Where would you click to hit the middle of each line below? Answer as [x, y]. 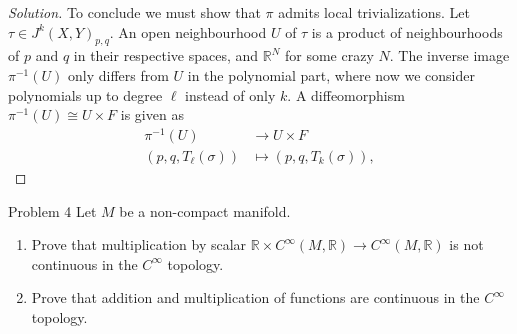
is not [466, 244]
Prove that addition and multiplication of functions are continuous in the [255, 297]
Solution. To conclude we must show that [134, 12]
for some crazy [329, 55]
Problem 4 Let [52, 210]
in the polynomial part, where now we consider [331, 74]
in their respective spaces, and [166, 55]
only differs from [118, 74]
